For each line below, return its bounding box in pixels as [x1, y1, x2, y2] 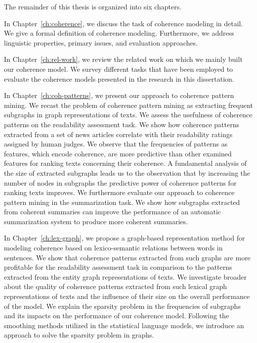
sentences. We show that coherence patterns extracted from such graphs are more [4, 252, 251, 262]
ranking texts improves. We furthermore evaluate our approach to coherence [4, 187, 235, 197]
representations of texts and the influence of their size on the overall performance [4, 291, 250, 301]
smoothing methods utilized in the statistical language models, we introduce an [4, 320, 244, 330]
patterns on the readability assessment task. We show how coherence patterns [4, 119, 239, 129]
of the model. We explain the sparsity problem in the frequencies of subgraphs [4, 300, 241, 311]
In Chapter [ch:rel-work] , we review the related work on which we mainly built [4, 54, 243, 64]
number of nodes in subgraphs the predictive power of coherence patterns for [4, 177, 237, 188]
